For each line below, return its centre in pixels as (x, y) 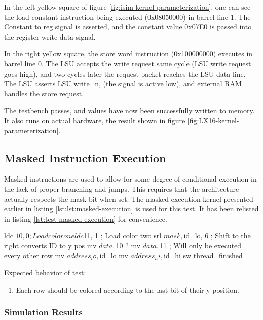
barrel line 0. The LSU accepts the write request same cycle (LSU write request (128, 63)
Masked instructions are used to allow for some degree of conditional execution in (130, 179)
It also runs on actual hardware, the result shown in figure (95, 120)
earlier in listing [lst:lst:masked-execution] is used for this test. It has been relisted (131, 209)
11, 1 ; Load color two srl (122, 236)
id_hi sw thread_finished (203, 255)
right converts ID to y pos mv (50, 245)
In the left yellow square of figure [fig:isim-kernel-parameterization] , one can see (127, 7)
